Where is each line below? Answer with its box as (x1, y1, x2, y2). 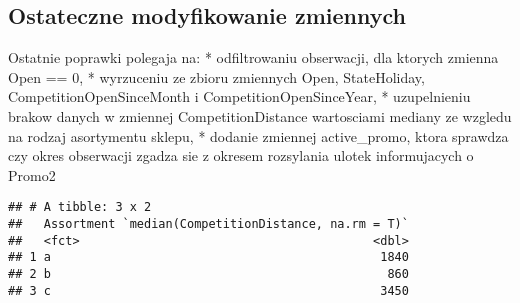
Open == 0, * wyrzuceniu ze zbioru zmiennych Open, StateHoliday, (8, 66, 425, 87)
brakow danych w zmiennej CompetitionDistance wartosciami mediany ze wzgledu (8, 105, 512, 126)
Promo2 (8, 164, 56, 185)
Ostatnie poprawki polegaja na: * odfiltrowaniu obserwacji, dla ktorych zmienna (8, 47, 499, 68)
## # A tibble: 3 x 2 (8, 200, 152, 215)
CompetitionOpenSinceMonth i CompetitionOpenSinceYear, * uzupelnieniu (8, 86, 471, 107)
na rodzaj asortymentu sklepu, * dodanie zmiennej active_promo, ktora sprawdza (8, 125, 509, 146)
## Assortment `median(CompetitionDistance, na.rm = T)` (8, 217, 409, 232)
